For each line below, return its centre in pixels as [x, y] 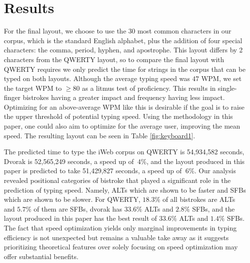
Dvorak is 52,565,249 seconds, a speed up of [69, 161]
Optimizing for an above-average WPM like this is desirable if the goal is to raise [124, 107]
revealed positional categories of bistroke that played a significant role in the [117, 180]
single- [227, 88]
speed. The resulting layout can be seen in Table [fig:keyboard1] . [100, 135]
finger [12, 97]
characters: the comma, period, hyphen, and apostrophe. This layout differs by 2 [123, 50]
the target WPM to [33, 88]
